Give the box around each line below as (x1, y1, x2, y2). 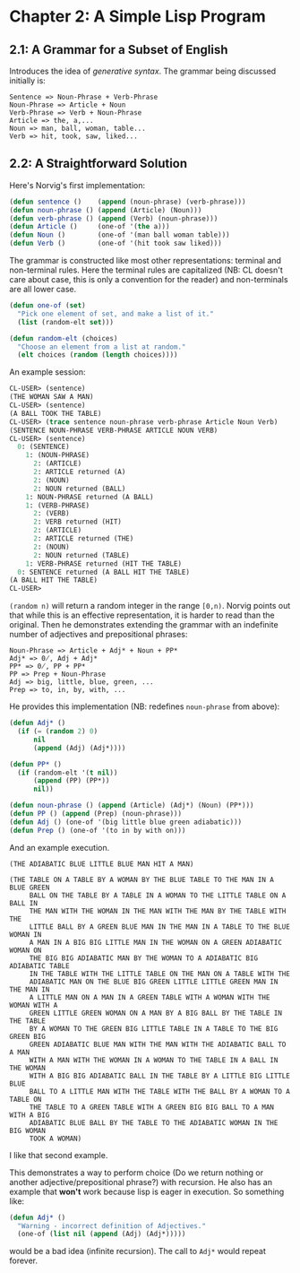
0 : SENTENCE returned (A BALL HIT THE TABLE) (17, 567, 191, 576)
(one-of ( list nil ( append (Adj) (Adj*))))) (17, 1230, 186, 1239)
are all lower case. (9, 284, 77, 295)
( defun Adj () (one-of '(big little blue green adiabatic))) (9, 818, 243, 827)
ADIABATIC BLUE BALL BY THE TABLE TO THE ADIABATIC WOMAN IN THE (29, 1118, 279, 1127)
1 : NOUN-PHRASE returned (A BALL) (25, 492, 154, 501)
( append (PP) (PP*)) (32, 776, 110, 785)
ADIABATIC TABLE (9, 961, 70, 970)
